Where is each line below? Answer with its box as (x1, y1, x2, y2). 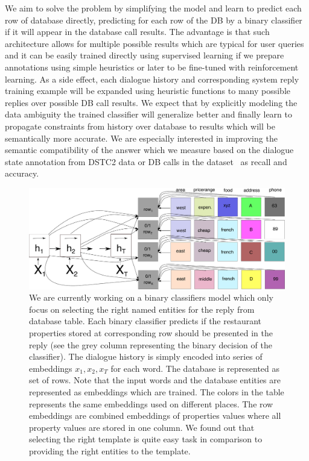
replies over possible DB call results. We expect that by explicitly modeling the (5, 96, 298, 108)
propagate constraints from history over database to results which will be (5, 119, 275, 132)
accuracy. (5, 167, 39, 180)
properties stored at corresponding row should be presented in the (29, 326, 273, 339)
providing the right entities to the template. (29, 444, 191, 457)
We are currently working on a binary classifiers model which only (29, 291, 273, 304)
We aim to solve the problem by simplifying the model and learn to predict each (5, 2, 302, 14)
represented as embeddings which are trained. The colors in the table (29, 385, 284, 398)
